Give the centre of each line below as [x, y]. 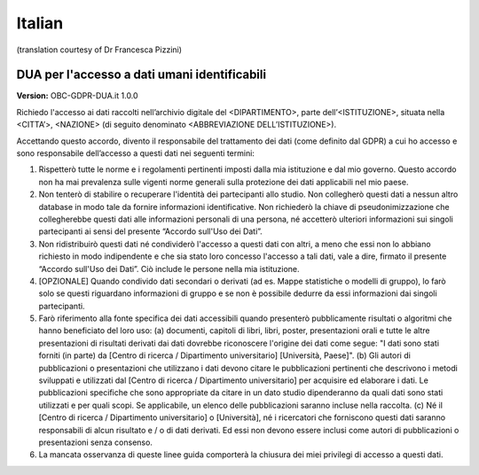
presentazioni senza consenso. [95, 442]
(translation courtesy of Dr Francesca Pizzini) [99, 50]
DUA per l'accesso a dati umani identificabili [141, 75]
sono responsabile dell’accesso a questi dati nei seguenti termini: [135, 153]
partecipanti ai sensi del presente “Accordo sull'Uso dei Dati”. [151, 231]
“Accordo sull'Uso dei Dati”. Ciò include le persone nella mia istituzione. [169, 269]
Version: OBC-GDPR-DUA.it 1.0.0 [77, 96]
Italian [40, 23]
